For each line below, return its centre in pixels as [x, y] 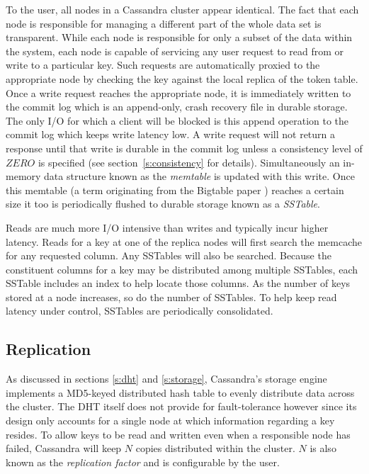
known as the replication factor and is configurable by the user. [143, 462]
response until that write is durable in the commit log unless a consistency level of [184, 148]
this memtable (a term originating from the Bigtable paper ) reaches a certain [175, 190]
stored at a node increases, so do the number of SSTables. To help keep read [171, 297]
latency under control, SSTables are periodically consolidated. [140, 311]
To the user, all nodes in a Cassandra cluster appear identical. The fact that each [182, 9]
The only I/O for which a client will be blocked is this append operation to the [177, 120]
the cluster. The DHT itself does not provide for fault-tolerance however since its [181, 406]
